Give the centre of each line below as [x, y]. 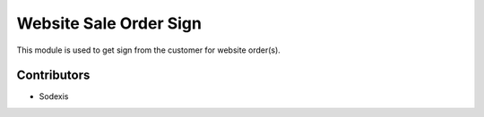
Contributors [53, 75]
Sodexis [54, 96]
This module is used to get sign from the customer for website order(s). [149, 50]
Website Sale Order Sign [109, 23]
